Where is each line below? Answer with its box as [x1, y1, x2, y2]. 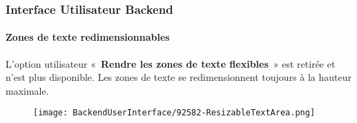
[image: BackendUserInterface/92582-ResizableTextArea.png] [33, 108, 316, 118]
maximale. [6, 83, 49, 97]
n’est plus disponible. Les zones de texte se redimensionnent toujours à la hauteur [6, 70, 352, 84]
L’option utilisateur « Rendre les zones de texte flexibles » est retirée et [6, 56, 336, 70]
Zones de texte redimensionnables [6, 30, 170, 44]
